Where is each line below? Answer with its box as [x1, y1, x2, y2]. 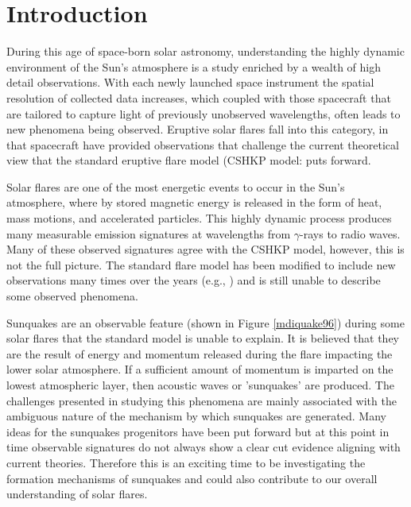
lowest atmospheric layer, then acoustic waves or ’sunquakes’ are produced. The [6, 377, 394, 393]
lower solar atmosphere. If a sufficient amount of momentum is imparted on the [6, 361, 394, 377]
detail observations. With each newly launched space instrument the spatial [6, 74, 374, 91]
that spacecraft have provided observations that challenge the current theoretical [6, 136, 399, 153]
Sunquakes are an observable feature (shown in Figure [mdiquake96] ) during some [6, 314, 405, 331]
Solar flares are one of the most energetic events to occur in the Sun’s [6, 178, 345, 195]
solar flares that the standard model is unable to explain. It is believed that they [6, 330, 400, 346]
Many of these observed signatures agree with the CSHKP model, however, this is [6, 241, 405, 257]
